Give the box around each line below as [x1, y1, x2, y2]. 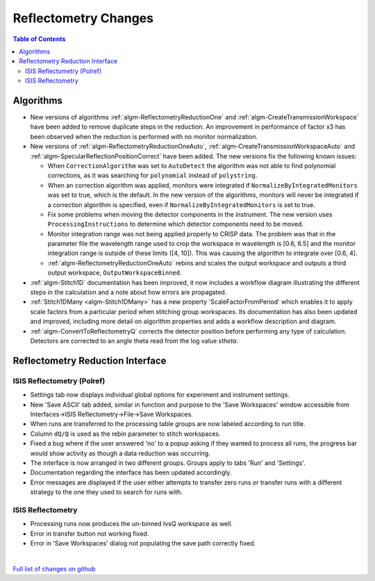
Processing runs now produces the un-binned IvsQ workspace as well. [30, 520, 233, 528]
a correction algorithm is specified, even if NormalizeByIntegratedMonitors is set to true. [47, 200, 315, 208]
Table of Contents [12, 35, 66, 43]
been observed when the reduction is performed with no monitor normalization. [30, 132, 258, 140]
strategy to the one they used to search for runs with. [30, 488, 183, 496]
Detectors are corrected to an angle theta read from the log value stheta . [30, 337, 239, 345]
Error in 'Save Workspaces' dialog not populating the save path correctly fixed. [30, 539, 256, 547]
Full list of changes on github [12, 564, 96, 573]
